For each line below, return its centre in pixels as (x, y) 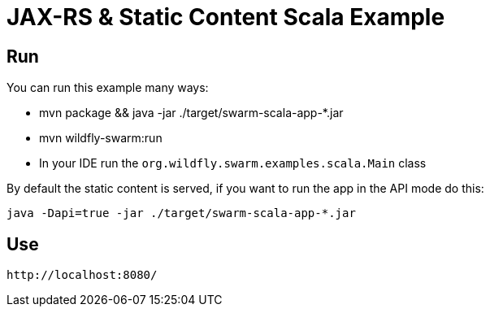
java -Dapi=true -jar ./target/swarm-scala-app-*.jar (181, 213)
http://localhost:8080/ (82, 275)
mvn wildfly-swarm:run (101, 138)
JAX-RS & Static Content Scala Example (226, 17)
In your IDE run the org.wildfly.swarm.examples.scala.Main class (233, 163)
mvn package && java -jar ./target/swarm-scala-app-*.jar (191, 113)
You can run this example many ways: (108, 88)
